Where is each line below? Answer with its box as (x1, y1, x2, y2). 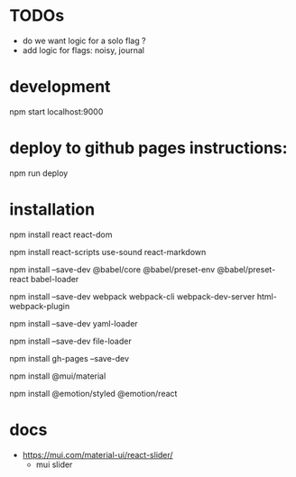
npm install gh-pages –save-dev (9, 353, 129, 363)
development (9, 77, 111, 97)
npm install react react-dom (9, 229, 113, 240)
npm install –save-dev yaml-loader (9, 317, 138, 329)
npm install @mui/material (9, 371, 106, 381)
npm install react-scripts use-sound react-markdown (9, 246, 207, 257)
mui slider (35, 459, 73, 470)
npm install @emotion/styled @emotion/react (9, 388, 178, 399)
